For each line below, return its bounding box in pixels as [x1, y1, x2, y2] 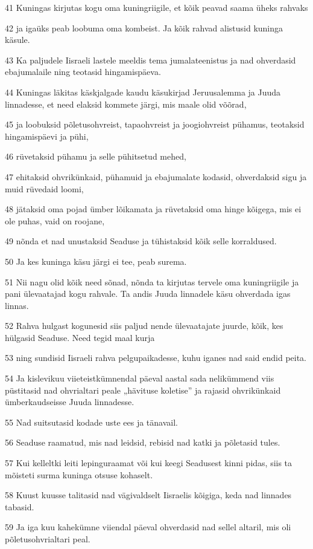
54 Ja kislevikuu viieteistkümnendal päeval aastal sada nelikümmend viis [5, 372, 274, 385]
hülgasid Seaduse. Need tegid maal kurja [5, 331, 155, 343]
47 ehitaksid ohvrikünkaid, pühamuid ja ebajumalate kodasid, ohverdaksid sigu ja [5, 170, 307, 183]
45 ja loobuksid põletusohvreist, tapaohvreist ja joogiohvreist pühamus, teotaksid [5, 118, 305, 131]
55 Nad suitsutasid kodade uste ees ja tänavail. [5, 415, 178, 428]
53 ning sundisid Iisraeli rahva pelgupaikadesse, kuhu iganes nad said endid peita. [5, 351, 307, 364]
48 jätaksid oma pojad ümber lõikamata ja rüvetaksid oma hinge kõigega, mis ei [5, 203, 302, 215]
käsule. [5, 33, 30, 46]
